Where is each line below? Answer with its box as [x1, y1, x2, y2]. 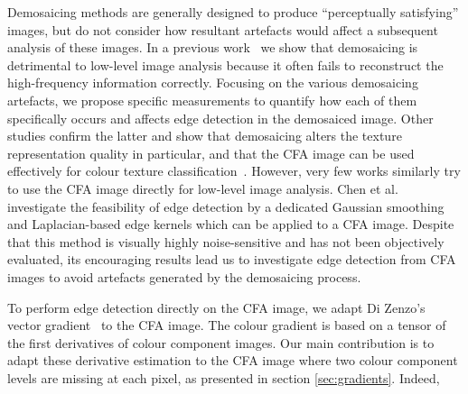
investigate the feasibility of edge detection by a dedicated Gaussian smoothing [7, 197, 445, 215]
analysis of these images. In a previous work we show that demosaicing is [7, 38, 418, 57]
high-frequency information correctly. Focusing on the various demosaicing [7, 73, 418, 92]
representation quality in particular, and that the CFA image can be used [7, 143, 415, 162]
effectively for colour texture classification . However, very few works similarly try [7, 161, 461, 180]
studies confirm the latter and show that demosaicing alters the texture [7, 126, 402, 145]
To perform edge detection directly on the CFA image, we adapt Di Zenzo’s [7, 298, 426, 316]
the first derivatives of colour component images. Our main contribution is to [7, 333, 435, 352]
